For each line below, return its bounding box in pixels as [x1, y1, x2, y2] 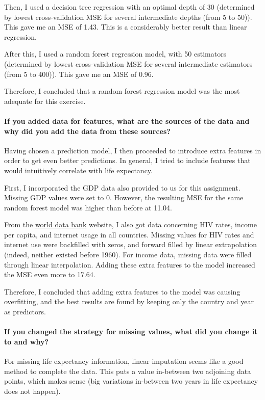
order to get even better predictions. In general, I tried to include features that [4, 155, 251, 166]
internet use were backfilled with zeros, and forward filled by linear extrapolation [4, 239, 257, 250]
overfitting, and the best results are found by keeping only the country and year [4, 296, 254, 307]
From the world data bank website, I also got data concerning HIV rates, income [4, 219, 257, 230]
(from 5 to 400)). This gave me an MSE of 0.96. [4, 68, 154, 79]
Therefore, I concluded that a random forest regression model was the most [4, 86, 240, 96]
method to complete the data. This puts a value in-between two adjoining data [4, 365, 251, 376]
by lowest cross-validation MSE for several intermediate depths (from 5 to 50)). [4, 11, 252, 22]
